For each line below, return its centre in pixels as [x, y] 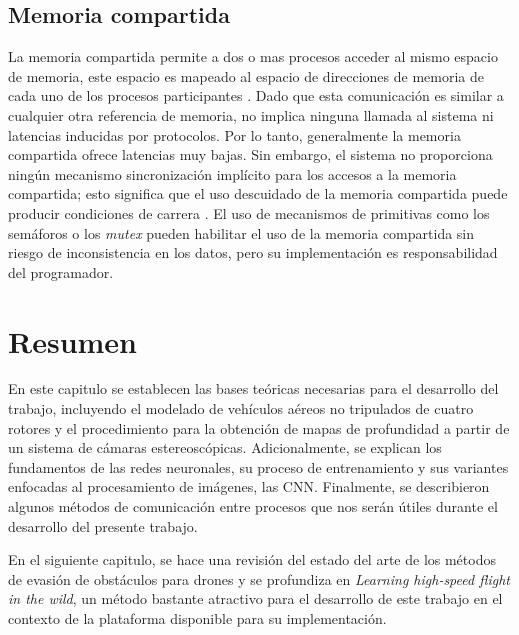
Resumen [72, 340]
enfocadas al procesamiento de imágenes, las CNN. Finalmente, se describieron [249, 486]
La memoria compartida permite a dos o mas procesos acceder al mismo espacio [253, 56]
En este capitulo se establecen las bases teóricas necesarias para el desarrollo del [253, 388]
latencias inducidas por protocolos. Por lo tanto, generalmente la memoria [234, 134]
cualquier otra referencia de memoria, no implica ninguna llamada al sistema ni [251, 114]
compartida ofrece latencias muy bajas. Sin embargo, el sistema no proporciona [250, 154]
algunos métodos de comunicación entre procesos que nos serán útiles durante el [253, 506]
